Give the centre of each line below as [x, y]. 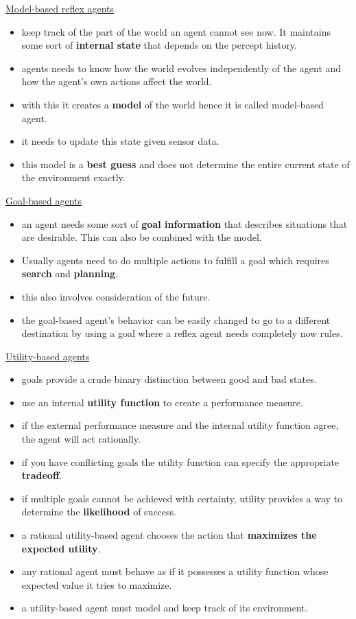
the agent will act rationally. [81, 439]
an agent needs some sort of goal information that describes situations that [185, 223]
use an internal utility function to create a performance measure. [162, 402]
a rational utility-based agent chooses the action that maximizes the [169, 535]
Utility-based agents [48, 356]
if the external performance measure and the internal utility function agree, [180, 425]
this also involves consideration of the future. [116, 296]
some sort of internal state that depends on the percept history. [159, 45]
